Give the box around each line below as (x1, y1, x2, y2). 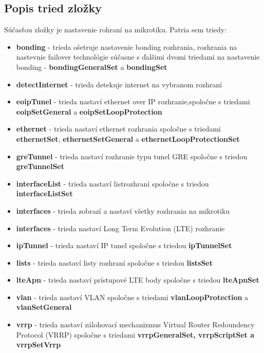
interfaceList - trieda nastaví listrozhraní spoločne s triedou (16, 178, 209, 189)
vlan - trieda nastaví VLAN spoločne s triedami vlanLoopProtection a (16, 291, 249, 302)
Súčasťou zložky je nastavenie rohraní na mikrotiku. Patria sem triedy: (4, 24, 227, 35)
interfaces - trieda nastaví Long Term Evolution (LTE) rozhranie (16, 222, 225, 233)
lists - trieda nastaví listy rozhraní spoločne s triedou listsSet (16, 257, 213, 268)
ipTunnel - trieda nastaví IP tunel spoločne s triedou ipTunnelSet (16, 240, 232, 251)
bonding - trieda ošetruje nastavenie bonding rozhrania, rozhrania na (16, 41, 237, 52)
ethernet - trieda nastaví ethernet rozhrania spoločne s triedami (16, 123, 221, 134)
